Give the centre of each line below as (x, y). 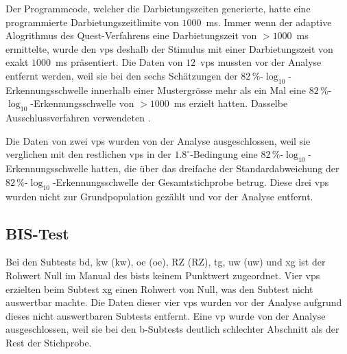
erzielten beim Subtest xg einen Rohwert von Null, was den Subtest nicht (159, 288)
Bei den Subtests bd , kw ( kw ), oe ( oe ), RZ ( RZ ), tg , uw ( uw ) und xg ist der (166, 262)
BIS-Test (37, 233)
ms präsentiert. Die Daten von (119, 62)
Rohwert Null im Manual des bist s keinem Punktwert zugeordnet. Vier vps (163, 275)
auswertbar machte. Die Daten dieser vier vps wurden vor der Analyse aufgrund (174, 302)
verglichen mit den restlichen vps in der (88, 154)
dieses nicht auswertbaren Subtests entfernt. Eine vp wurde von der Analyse (166, 315)
